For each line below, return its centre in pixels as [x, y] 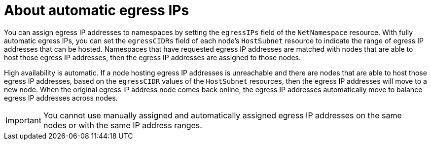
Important [23, 120]
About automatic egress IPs [97, 10]
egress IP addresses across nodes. [61, 98]
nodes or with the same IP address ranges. [123, 125]
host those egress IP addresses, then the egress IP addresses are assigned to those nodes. [152, 57]
